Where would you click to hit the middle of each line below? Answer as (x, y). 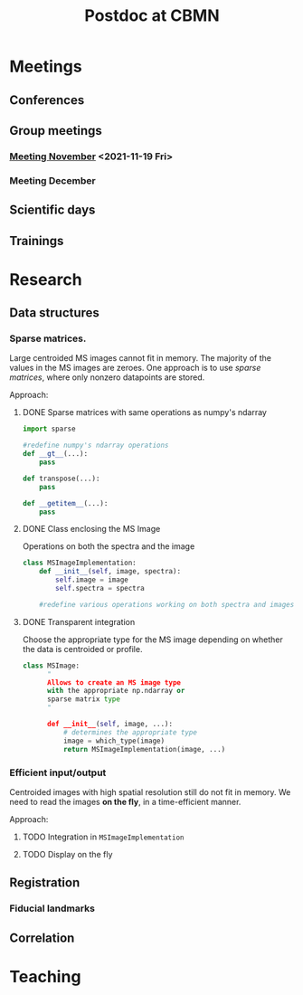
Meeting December (53, 180)
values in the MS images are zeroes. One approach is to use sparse (135, 368)
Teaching (45, 976)
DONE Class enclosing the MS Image (91, 529)
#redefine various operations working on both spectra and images (167, 604)
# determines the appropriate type (130, 732)
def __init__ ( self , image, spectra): (110, 572)
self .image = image (92, 580)
